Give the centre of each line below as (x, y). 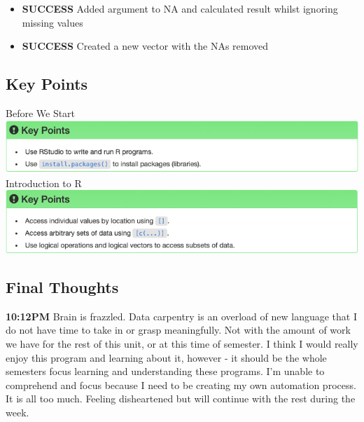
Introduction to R (44, 183)
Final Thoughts (62, 287)
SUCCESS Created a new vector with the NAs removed (145, 46)
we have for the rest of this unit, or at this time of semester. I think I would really (182, 344)
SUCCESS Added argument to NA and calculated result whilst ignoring (180, 8)
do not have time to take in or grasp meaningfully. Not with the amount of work (178, 330)
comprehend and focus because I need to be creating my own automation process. (181, 384)
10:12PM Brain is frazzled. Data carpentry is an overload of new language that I (181, 316)
